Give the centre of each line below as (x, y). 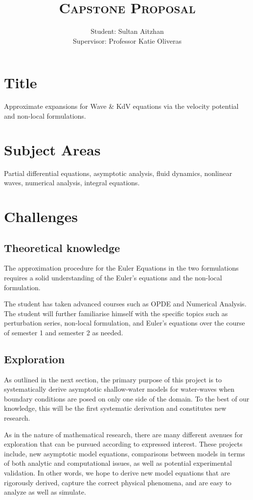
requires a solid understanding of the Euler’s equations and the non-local (113, 277)
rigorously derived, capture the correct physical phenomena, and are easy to (118, 482)
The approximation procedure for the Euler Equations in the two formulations (121, 268)
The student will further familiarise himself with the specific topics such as (116, 313)
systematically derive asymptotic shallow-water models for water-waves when (119, 389)
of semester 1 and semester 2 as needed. (64, 332)
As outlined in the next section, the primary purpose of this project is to (113, 379)
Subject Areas (52, 149)
